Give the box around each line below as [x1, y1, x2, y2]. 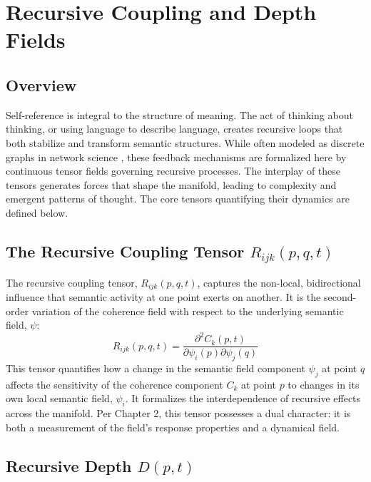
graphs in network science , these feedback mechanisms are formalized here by [6, 149, 347, 164]
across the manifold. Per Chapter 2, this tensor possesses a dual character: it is [6, 406, 351, 421]
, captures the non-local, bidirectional [197, 275, 361, 289]
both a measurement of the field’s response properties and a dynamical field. [6, 419, 340, 434]
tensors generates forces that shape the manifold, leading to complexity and [6, 177, 337, 192]
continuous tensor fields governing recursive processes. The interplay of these [6, 163, 341, 178]
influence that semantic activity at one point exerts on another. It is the [6, 289, 321, 304]
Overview [6, 73, 77, 96]
